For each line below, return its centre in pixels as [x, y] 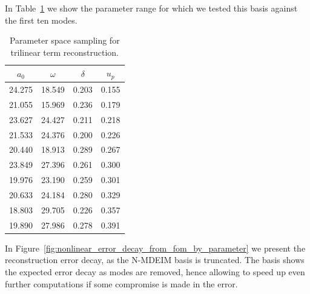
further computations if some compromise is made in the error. [121, 283]
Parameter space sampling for [64, 40]
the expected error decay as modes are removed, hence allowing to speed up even [155, 271]
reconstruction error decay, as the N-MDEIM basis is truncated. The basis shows [155, 260]
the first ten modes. [41, 20]
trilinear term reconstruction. [65, 52]
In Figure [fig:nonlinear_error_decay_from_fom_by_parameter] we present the [155, 248]
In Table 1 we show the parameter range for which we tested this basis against [151, 8]
